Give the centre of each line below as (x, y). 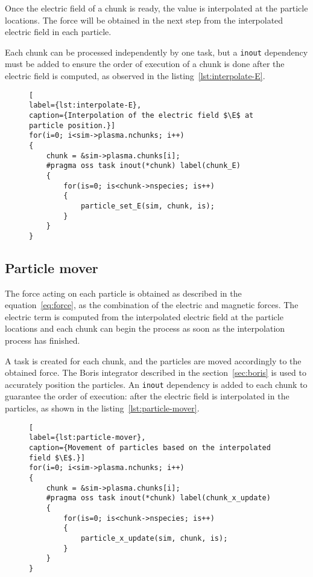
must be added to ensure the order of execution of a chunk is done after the (145, 64)
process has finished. (43, 340)
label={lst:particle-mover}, (87, 438)
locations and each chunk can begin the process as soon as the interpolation (145, 328)
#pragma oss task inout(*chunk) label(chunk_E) (143, 166)
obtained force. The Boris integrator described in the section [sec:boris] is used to (156, 372)
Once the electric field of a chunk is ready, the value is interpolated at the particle (156, 8)
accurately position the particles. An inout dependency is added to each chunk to (156, 384)
